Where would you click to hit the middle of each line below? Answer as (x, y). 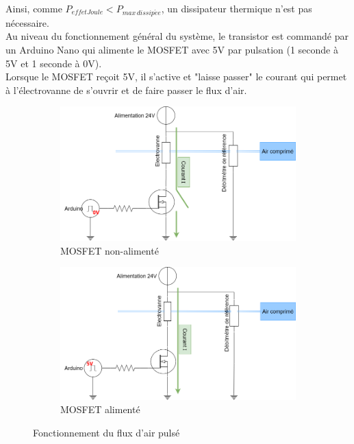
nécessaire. (27, 22)
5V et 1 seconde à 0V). (54, 63)
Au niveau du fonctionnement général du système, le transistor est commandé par (177, 36)
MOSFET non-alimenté (110, 250)
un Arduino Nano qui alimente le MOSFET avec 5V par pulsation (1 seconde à (172, 49)
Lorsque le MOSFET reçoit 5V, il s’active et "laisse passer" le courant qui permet (176, 77)
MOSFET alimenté (100, 409)
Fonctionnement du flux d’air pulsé (106, 432)
